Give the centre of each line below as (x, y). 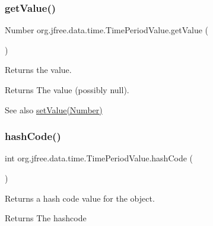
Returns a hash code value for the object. (80, 198)
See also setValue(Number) (54, 109)
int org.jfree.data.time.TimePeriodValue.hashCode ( (99, 158)
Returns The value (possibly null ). (67, 90)
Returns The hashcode (46, 218)
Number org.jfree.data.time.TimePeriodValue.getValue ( (106, 30)
